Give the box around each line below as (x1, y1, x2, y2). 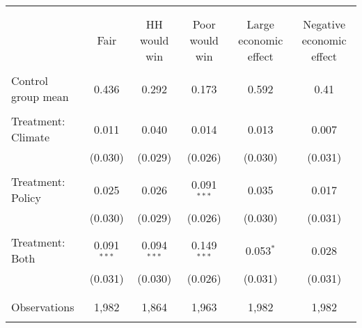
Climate (11, 129, 50, 145)
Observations (11, 299, 74, 315)
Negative (303, 16, 346, 32)
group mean (11, 88, 69, 104)
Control (11, 72, 48, 88)
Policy (11, 189, 41, 205)
